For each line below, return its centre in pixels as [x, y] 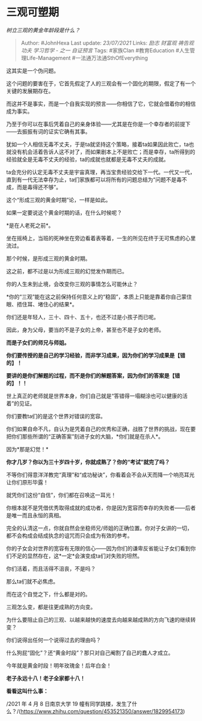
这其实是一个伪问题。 [32, 70]
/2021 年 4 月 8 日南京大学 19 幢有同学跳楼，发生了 [69, 704]
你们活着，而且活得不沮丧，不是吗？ [51, 568]
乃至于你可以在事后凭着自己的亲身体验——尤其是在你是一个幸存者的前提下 [98, 124]
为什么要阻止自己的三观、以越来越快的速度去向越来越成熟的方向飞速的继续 [98, 619]
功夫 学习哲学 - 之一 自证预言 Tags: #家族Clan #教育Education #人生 [105, 50]
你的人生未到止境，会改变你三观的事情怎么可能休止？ [72, 284]
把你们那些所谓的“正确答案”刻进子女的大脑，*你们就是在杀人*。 [85, 436]
